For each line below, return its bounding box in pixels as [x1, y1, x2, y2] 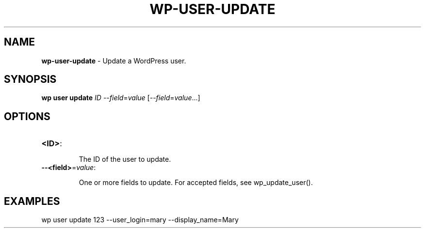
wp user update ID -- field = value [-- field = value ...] [41, 93, 200, 102]
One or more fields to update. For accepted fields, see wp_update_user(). [79, 178, 313, 187]
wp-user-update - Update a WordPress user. [41, 56, 186, 65]
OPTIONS [4, 110, 50, 123]
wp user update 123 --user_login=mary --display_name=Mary [41, 216, 239, 224]
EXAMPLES [4, 195, 60, 207]
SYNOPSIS [4, 73, 57, 86]
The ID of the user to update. [79, 155, 171, 164]
